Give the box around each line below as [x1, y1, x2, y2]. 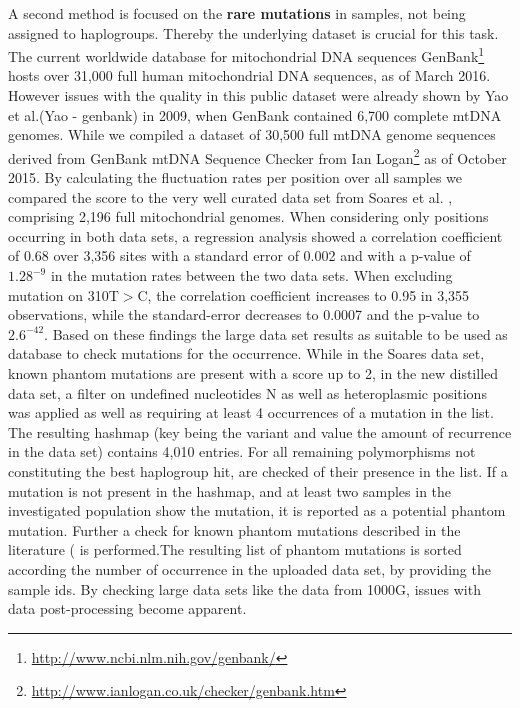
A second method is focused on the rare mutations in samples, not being [8, 3, 466, 23]
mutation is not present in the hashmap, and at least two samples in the [8, 480, 452, 501]
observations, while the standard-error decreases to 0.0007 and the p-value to [8, 304, 480, 325]
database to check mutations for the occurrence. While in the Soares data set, [8, 343, 485, 364]
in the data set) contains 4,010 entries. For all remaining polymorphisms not [8, 441, 476, 462]
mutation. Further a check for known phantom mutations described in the [8, 519, 461, 540]
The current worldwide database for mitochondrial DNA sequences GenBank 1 [8, 43, 485, 66]
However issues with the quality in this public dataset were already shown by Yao [8, 85, 509, 106]
